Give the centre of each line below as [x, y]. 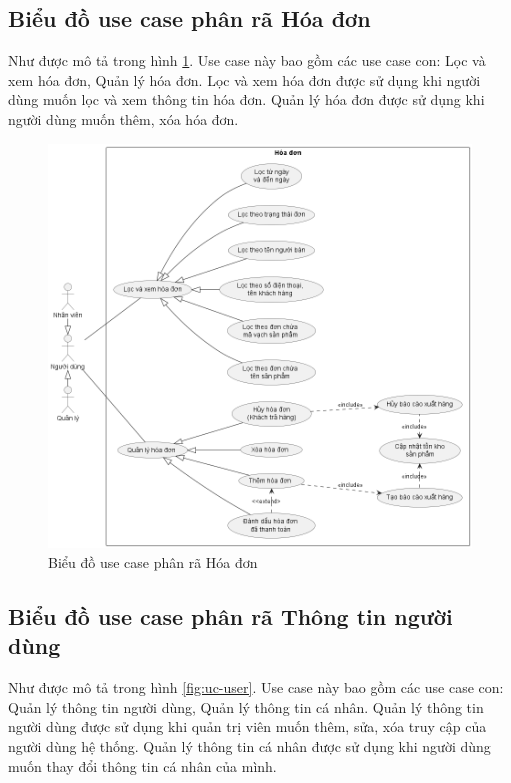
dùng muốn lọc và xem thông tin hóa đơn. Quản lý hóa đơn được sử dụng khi [246, 99]
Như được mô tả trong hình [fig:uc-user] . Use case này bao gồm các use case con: [256, 687]
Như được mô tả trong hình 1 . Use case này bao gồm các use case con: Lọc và [247, 60]
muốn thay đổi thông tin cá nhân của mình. [142, 765]
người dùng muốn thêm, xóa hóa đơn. [123, 118]
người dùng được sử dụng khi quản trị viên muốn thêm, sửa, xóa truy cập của [247, 726]
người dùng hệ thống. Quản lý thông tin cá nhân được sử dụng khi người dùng [249, 745]
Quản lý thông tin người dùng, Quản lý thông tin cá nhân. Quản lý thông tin [246, 706]
